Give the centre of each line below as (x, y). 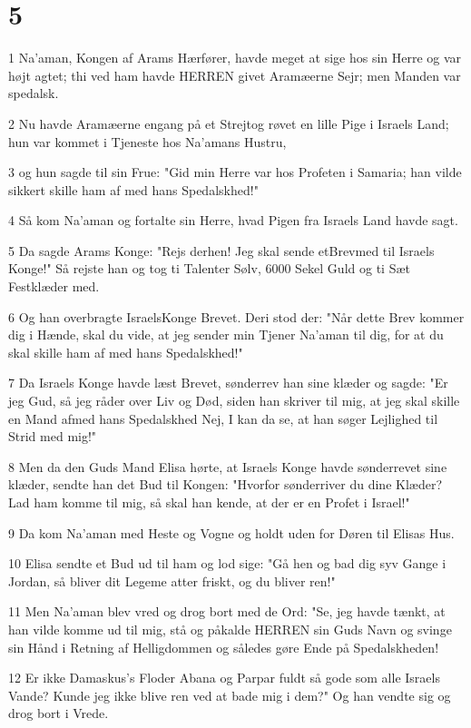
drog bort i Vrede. (59, 713)
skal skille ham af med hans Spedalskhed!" (126, 352)
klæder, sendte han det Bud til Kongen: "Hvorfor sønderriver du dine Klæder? (226, 484)
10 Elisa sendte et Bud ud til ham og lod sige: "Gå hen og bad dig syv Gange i (227, 563)
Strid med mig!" (53, 436)
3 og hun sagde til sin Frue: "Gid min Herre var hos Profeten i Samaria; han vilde (235, 172)
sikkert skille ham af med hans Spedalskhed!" (133, 189)
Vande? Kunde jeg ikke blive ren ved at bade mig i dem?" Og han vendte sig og (230, 695)
